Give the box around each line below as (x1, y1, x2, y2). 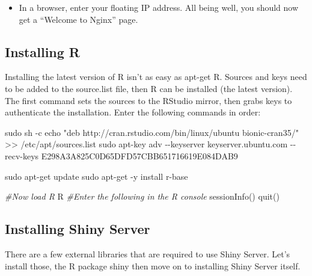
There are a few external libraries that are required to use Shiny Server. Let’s (5, 247, 290, 260)
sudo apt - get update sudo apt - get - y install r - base (5, 170, 188, 182)
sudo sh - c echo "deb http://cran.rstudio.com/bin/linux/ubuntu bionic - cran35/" (5, 126, 299, 138)
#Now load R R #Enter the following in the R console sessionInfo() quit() (5, 190, 280, 203)
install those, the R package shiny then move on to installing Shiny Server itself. (5, 259, 301, 272)
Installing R (5, 42, 80, 61)
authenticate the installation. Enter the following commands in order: (5, 106, 261, 118)
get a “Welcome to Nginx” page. (19, 13, 138, 25)
